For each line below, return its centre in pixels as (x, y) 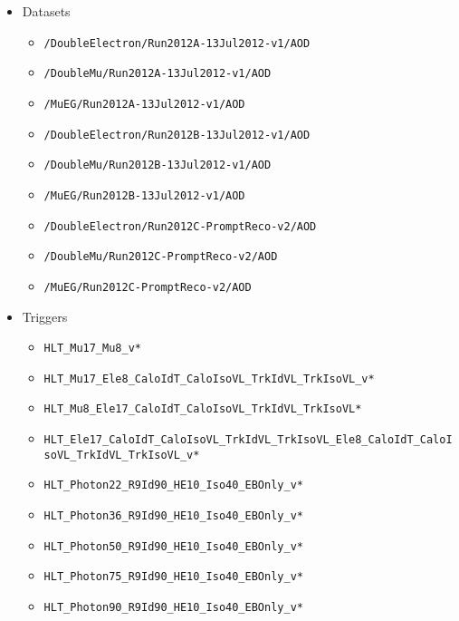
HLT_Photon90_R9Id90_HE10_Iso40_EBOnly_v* (173, 607)
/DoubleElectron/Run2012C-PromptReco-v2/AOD (180, 226)
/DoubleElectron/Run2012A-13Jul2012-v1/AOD (177, 43)
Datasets (46, 11)
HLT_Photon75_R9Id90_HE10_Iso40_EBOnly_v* (173, 577)
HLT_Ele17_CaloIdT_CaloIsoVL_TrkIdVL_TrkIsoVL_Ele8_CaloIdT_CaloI (248, 440)
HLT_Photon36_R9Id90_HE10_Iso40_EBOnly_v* (173, 516)
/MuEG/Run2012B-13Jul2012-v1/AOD (144, 195)
